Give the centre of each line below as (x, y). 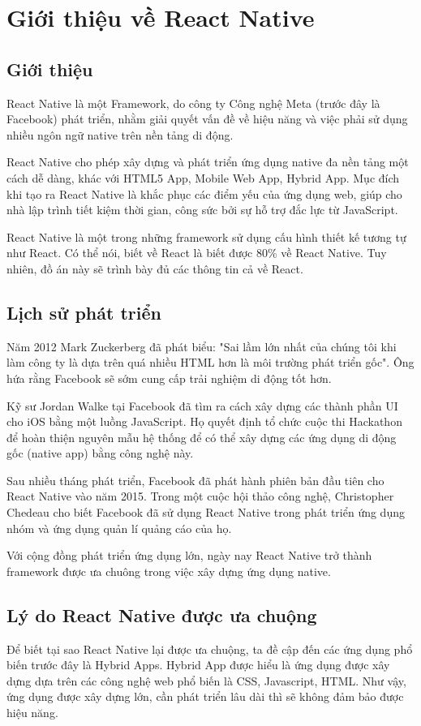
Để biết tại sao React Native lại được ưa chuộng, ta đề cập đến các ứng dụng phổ (210, 649)
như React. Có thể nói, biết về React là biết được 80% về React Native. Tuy (197, 253)
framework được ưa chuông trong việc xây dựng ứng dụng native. (169, 571)
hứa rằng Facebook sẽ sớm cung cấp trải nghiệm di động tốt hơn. (169, 378)
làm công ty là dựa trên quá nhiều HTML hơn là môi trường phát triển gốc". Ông (210, 362)
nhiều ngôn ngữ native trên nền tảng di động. (120, 134)
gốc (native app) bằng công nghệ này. (100, 453)
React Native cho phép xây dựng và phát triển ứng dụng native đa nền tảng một (208, 162)
